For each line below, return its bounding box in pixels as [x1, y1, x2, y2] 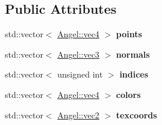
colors [116, 88, 141, 100]
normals [116, 47, 150, 60]
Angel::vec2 [57, 108, 99, 121]
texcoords [116, 108, 157, 121]
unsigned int [57, 68, 103, 81]
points [116, 28, 142, 40]
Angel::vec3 [57, 47, 99, 60]
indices [119, 68, 149, 81]
